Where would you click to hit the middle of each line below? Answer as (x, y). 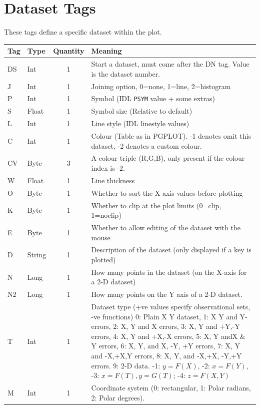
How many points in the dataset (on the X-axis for (169, 272)
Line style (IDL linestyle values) (140, 123)
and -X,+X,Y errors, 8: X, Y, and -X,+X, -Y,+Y (166, 356)
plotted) (103, 259)
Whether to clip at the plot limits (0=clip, (156, 205)
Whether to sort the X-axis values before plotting (167, 192)
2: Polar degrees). (118, 397)
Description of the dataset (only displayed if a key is (171, 250)
